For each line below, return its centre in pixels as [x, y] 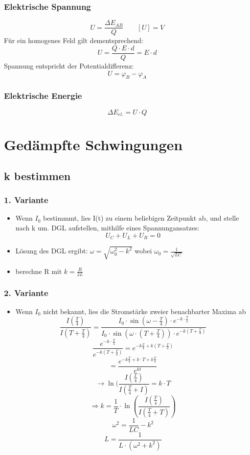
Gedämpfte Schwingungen [93, 145]
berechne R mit [39, 271]
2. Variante [26, 293]
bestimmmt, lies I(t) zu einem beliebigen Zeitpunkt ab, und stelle [141, 218]
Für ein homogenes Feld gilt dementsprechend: [74, 40]
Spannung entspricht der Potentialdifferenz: [69, 65]
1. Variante [26, 200]
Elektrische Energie [43, 96]
